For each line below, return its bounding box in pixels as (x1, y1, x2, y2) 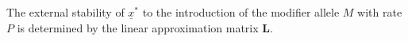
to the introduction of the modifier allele (142, 4, 340, 20)
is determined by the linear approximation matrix (17, 19, 259, 35)
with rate (357, 4, 402, 20)
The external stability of (6, 4, 125, 20)
